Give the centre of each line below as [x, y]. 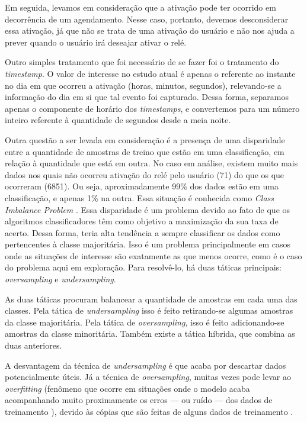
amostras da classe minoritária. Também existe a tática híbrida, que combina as [150, 334]
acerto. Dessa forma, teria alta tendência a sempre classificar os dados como [143, 232]
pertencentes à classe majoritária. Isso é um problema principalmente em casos [148, 244]
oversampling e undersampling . [60, 279]
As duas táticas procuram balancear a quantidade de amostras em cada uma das [151, 299]
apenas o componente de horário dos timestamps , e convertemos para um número [152, 108]
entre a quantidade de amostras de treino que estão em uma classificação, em [145, 151]
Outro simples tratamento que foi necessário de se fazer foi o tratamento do [142, 62]
